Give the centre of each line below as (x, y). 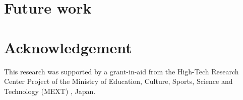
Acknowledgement (68, 47)
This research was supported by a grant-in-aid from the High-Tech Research (121, 71)
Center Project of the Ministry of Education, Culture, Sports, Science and (118, 81)
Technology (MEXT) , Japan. (50, 91)
